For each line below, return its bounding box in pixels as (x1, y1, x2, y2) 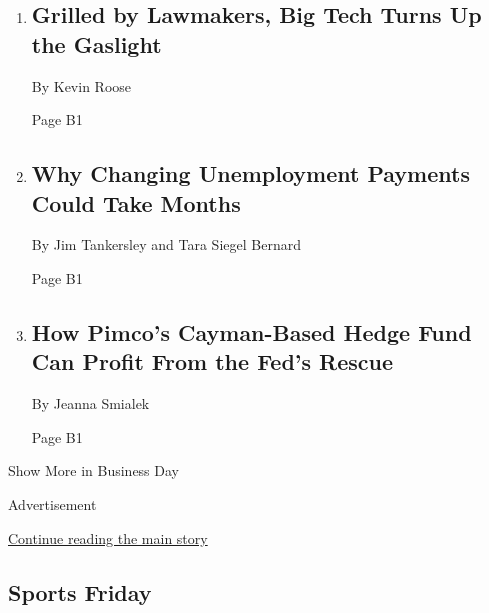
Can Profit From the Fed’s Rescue (31, 346, 394, 377)
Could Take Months (31, 187, 241, 218)
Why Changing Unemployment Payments (31, 158, 470, 189)
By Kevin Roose (31, 75, 132, 96)
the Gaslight (31, 28, 162, 59)
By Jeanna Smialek (31, 393, 150, 414)
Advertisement (8, 493, 97, 514)
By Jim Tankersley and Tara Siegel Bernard (31, 234, 301, 255)
